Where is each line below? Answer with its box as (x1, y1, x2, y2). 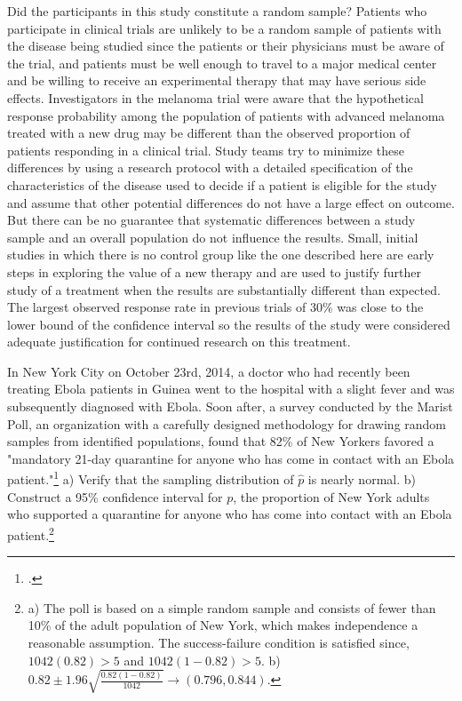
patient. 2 (7, 522, 54, 544)
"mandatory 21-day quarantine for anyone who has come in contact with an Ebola (7, 449, 455, 467)
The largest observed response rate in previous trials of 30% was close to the (7, 298, 424, 316)
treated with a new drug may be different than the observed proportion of (7, 123, 410, 142)
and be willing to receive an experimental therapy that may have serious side (7, 71, 426, 90)
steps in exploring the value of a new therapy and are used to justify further (7, 262, 422, 281)
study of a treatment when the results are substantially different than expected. (7, 280, 441, 299)
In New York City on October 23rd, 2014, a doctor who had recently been (7, 362, 410, 380)
